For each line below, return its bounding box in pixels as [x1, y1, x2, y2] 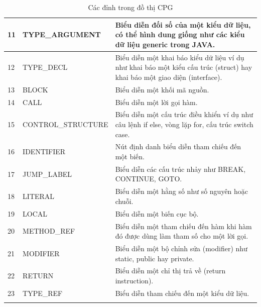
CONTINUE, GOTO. [115, 173, 182, 184]
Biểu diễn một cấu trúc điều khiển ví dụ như [115, 109, 253, 120]
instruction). [115, 275, 154, 285]
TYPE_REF [23, 287, 63, 298]
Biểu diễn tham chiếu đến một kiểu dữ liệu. [115, 287, 249, 298]
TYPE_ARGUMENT [23, 29, 101, 40]
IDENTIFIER [23, 146, 66, 157]
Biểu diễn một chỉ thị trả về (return [115, 265, 226, 276]
